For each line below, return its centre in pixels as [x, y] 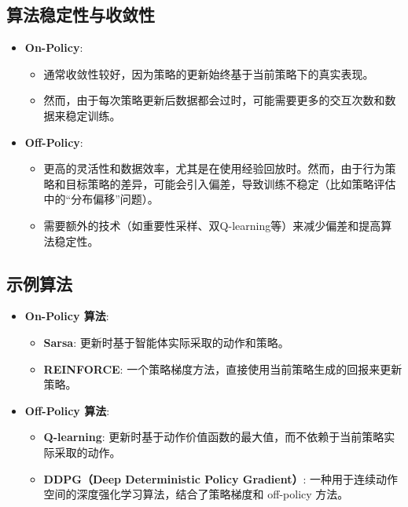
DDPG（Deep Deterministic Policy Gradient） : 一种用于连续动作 [221, 478]
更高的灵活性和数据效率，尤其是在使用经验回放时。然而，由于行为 [214, 168]
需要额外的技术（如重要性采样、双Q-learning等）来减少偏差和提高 [212, 225]
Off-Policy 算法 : [67, 410]
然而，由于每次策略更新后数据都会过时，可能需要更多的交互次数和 [214, 100]
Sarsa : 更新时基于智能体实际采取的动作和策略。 [166, 342]
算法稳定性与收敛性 [81, 15]
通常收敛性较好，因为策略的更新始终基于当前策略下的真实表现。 [209, 73]
